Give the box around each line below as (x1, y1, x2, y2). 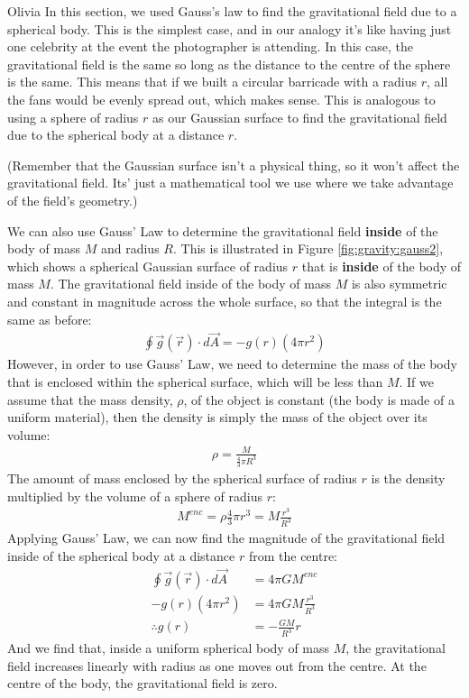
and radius (100, 239, 160, 258)
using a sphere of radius (7, 107, 139, 126)
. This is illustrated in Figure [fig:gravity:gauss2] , (172, 239, 444, 258)
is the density (371, 469, 446, 488)
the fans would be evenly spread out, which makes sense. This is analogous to (7, 89, 436, 108)
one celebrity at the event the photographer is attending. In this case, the (7, 37, 413, 56)
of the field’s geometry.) (7, 190, 138, 209)
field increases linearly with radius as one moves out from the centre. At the (7, 656, 427, 675)
